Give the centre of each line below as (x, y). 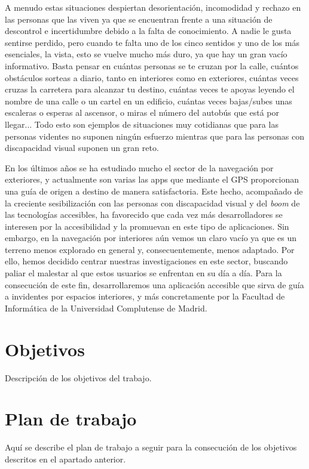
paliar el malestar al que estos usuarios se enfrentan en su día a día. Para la (143, 273)
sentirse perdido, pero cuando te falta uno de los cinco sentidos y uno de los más (152, 42)
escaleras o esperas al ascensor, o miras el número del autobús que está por (142, 112)
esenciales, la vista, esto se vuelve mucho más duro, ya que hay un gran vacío (146, 54)
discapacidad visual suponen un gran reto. (82, 148)
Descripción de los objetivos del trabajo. (78, 377)
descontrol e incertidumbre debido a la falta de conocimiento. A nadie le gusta (148, 31)
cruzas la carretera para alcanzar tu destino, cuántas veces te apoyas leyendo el (150, 89)
